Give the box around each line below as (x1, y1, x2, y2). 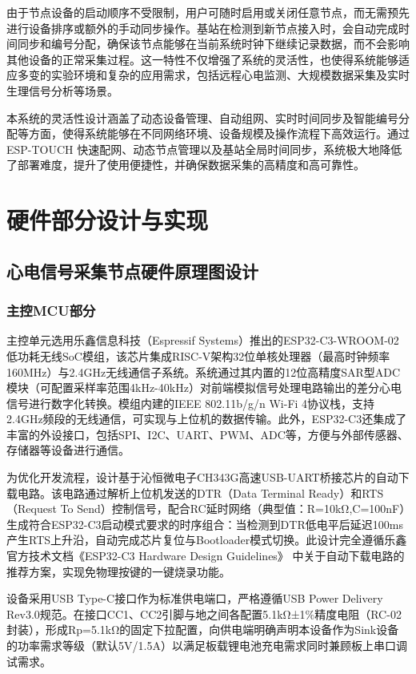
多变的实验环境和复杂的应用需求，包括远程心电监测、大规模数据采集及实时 (17, 67, 410, 83)
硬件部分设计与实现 (6, 204, 209, 236)
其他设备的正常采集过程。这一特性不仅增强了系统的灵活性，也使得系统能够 (6, 50, 398, 67)
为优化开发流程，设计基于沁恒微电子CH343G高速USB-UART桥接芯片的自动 (6, 469, 398, 486)
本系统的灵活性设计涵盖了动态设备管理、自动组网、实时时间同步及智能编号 (6, 109, 398, 126)
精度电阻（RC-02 (314, 605, 402, 622)
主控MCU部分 (6, 301, 96, 321)
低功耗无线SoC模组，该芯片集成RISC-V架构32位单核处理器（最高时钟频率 (6, 347, 390, 364)
